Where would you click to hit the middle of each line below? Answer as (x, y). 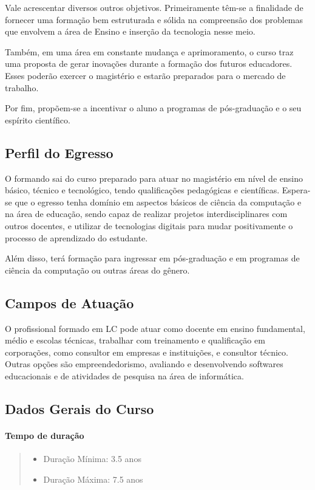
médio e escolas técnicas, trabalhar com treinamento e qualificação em (135, 340)
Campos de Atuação (69, 302)
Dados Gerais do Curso (80, 408)
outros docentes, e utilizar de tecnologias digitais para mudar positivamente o (149, 225)
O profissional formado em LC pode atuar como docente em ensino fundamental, (155, 328)
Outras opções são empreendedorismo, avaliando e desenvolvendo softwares (144, 364)
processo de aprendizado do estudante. (76, 237)
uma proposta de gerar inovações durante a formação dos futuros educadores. (149, 64)
